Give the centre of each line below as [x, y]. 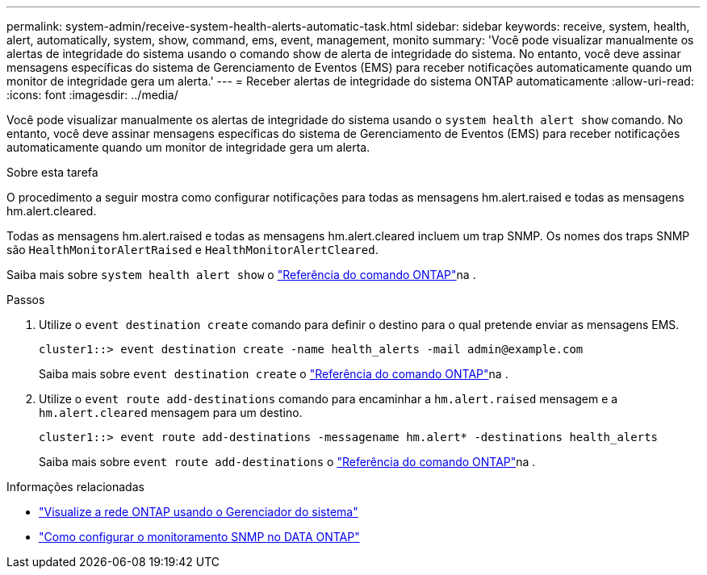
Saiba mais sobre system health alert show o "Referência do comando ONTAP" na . [241, 275]
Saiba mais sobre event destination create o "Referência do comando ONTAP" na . [274, 374]
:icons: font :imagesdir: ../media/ [92, 95]
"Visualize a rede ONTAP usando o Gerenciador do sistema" [199, 512]
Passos [26, 300]
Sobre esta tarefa [52, 172]
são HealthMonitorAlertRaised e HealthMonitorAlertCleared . [192, 250]
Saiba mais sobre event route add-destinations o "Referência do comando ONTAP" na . [287, 462]
